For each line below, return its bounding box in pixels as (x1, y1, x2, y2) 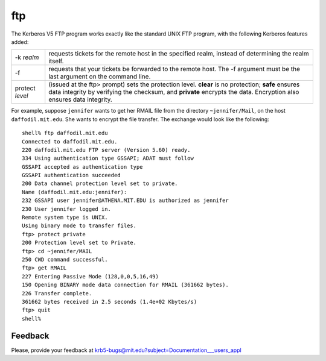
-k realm (14, 53, 39, 61)
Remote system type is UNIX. (22, 214, 108, 221)
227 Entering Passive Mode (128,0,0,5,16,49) (22, 273, 159, 280)
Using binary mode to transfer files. (22, 222, 137, 229)
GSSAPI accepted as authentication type (22, 163, 143, 170)
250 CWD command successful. (22, 256, 108, 263)
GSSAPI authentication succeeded (22, 172, 121, 179)
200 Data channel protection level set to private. (22, 180, 178, 187)
